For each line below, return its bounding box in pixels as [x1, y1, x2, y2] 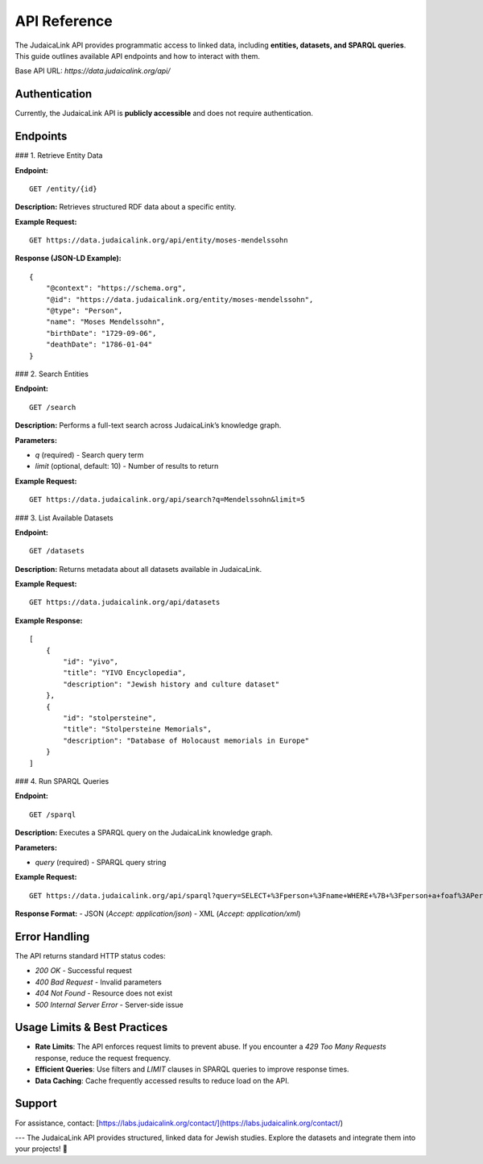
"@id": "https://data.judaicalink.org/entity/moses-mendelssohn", [45, 295, 314, 304]
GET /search [29, 403, 76, 412]
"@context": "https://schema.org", [45, 284, 187, 293]
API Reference [14, 12, 113, 30]
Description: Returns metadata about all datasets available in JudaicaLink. [14, 564, 262, 574]
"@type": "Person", [45, 306, 123, 316]
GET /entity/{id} [29, 184, 97, 193]
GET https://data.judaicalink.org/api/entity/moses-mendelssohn [29, 236, 289, 245]
